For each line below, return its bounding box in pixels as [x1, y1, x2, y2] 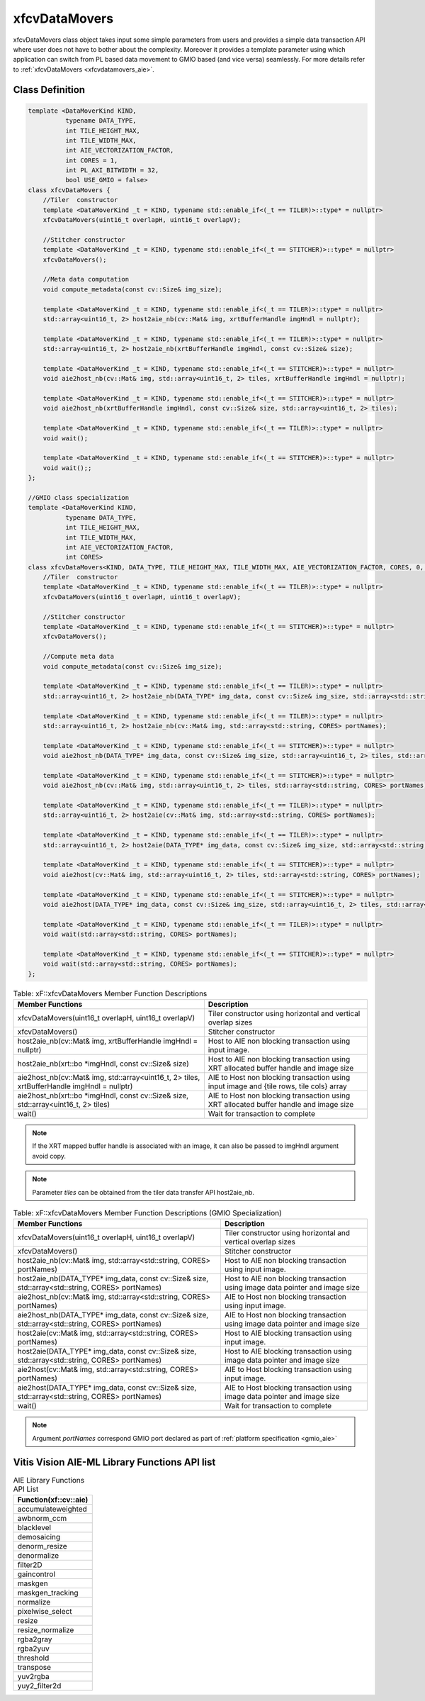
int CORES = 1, [64, 156, 118, 164]
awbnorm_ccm [17, 1514, 67, 1524]
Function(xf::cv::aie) [17, 1495, 89, 1505]
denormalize [17, 1551, 59, 1561]
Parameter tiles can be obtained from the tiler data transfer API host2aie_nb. [32, 1188, 255, 1196]
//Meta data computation [42, 275, 130, 284]
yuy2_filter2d [17, 1681, 62, 1691]
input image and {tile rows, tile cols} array [208, 1081, 347, 1091]
